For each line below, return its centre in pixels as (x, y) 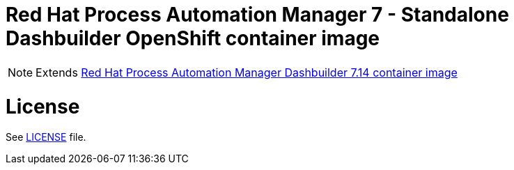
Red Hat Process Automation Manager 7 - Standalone (257, 15)
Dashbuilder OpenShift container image (193, 38)
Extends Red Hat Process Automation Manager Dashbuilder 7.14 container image (247, 72)
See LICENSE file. (46, 137)
